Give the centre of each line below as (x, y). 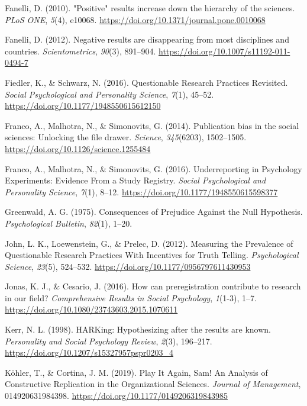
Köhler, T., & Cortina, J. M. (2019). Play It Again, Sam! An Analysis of (136, 372)
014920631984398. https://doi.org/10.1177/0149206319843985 (116, 396)
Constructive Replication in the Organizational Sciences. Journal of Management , (153, 384)
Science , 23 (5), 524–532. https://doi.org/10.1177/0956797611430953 (128, 266)
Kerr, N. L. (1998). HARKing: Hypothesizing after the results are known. (138, 329)
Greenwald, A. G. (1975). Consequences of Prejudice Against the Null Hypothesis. (154, 212)
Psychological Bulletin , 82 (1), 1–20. (69, 223)
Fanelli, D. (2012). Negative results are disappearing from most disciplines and (147, 39)
